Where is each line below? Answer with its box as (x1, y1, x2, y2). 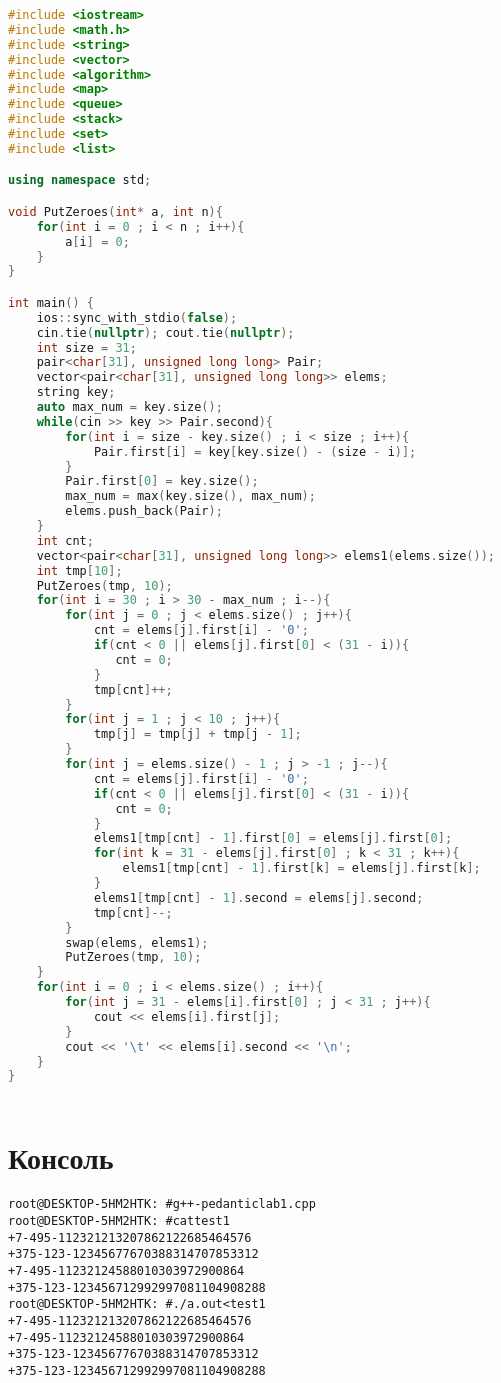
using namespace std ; (8, 173, 152, 188)
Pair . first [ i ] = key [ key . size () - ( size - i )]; (93, 444, 417, 459)
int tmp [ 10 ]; (36, 563, 123, 578)
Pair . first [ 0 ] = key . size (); (65, 474, 259, 489)
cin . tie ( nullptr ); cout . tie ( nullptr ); (36, 325, 295, 340)
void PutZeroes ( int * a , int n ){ (8, 204, 223, 219)
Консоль (8, 1137, 114, 1178)
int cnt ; (36, 533, 94, 548)
